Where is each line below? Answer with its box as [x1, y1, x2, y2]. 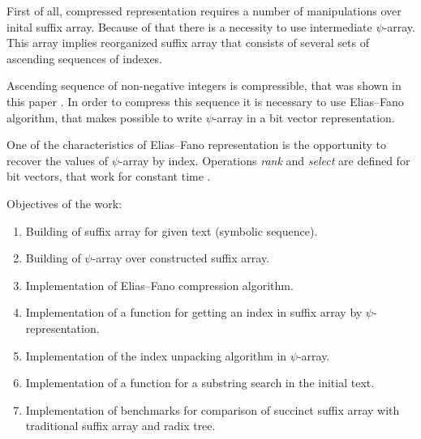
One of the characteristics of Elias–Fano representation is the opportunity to [6, 136, 387, 153]
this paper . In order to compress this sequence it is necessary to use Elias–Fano [6, 92, 404, 109]
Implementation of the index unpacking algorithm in [25, 347, 287, 364]
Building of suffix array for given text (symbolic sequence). [25, 222, 318, 239]
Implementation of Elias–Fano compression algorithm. [25, 276, 294, 293]
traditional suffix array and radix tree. [25, 417, 216, 434]
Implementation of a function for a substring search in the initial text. [25, 374, 375, 391]
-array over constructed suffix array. [92, 249, 270, 266]
